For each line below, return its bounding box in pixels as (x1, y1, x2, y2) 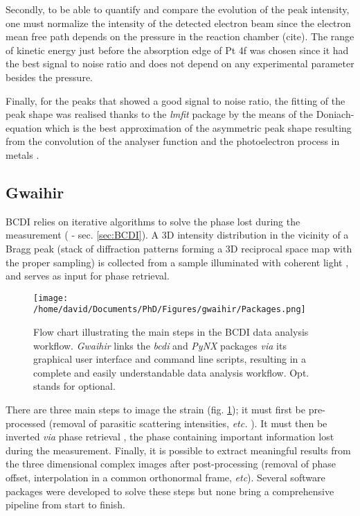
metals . (6, 147, 39, 162)
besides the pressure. (6, 69, 93, 84)
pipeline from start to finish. (6, 497, 125, 512)
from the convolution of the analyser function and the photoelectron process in (6, 134, 340, 148)
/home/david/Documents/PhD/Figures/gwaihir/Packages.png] (33, 304, 306, 315)
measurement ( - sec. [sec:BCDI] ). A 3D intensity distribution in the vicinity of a (6, 227, 349, 242)
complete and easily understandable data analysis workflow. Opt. (33, 365, 309, 379)
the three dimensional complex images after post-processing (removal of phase (6, 456, 336, 471)
